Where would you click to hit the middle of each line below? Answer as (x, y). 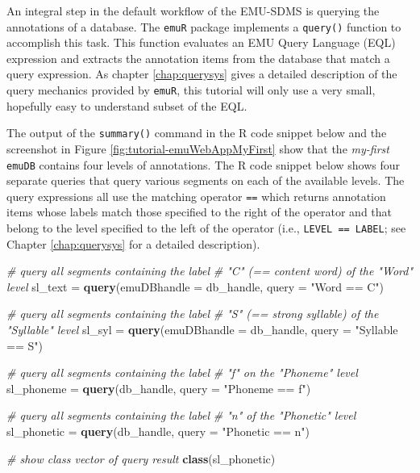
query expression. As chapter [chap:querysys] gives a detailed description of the (202, 74)
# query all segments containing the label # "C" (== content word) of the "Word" (210, 271)
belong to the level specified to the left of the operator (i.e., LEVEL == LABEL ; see (206, 228)
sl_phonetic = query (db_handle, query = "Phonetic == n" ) (158, 431)
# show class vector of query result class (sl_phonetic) (141, 458)
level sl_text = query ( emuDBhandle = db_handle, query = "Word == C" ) (195, 286)
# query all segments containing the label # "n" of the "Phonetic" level (181, 415)
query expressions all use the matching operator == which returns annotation (196, 196)
